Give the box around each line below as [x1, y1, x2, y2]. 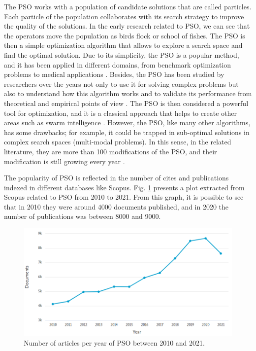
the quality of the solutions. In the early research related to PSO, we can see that [4, 21, 250, 31]
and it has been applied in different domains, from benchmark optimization [4, 59, 231, 70]
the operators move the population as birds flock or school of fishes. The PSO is [4, 30, 245, 40]
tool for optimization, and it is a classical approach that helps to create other [4, 107, 237, 118]
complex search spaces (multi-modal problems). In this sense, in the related [4, 137, 231, 147]
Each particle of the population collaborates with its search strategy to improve [4, 11, 244, 21]
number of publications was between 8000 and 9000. [4, 211, 161, 221]
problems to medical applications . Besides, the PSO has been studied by [4, 69, 224, 79]
